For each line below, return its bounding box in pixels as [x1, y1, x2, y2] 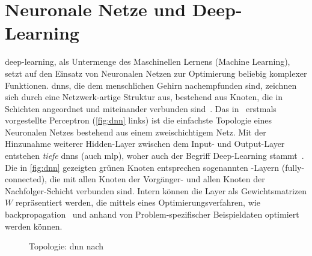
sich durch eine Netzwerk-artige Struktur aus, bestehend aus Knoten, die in [5, 91, 283, 103]
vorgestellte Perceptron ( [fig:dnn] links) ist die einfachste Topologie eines [5, 114, 272, 127]
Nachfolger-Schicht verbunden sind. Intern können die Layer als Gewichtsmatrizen [5, 184, 307, 197]
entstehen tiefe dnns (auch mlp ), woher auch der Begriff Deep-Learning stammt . [5, 149, 304, 162]
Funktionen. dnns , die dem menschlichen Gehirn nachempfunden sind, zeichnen [5, 79, 297, 91]
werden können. [5, 219, 63, 232]
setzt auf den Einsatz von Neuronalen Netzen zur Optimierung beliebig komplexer [5, 67, 307, 79]
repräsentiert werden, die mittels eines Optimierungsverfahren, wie [15, 196, 260, 209]
